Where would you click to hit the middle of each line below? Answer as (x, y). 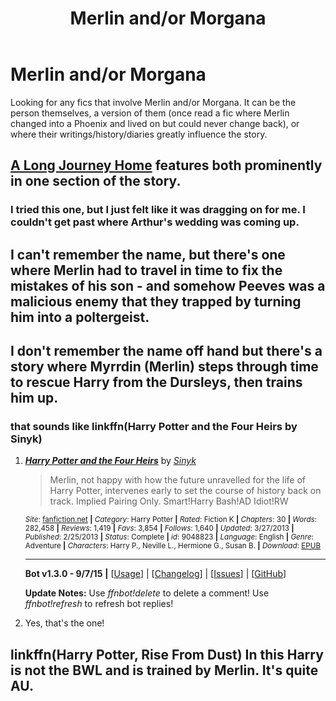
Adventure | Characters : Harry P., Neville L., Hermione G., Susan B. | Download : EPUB (173, 546)
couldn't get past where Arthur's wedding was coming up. (155, 222)
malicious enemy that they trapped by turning (156, 301)
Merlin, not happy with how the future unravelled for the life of (178, 480)
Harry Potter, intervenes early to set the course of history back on (185, 491)
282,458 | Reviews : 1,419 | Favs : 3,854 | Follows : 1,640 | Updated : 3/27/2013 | (159, 528)
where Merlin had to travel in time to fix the (146, 270)
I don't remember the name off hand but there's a (166, 351)
